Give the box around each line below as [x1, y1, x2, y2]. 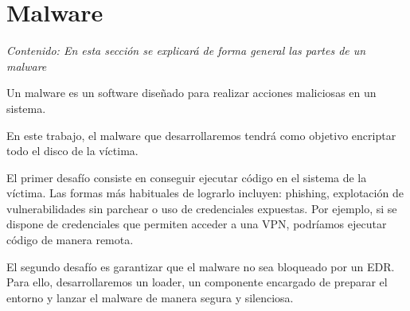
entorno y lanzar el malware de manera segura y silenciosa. [6, 289, 294, 305]
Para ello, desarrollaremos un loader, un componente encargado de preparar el [6, 274, 388, 290]
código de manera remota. [6, 231, 134, 248]
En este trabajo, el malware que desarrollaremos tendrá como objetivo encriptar [6, 126, 396, 143]
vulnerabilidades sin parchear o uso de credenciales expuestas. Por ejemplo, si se [6, 200, 397, 216]
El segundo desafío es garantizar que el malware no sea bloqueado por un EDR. [6, 258, 395, 274]
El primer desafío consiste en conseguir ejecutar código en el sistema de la [6, 169, 367, 185]
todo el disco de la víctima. [6, 142, 139, 159]
